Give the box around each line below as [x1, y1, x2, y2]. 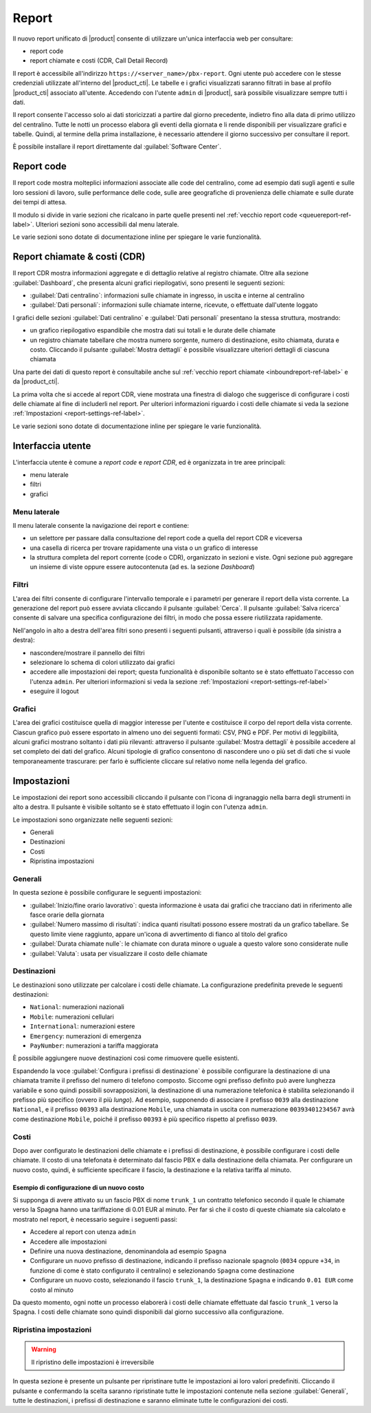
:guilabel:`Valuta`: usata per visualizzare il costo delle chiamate [30, 949, 207, 957]
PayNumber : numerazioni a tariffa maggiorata [30, 1041, 159, 1050]
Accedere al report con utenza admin [30, 1228, 137, 1236]
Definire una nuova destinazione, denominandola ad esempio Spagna [30, 1247, 227, 1255]
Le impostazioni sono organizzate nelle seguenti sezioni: [12, 816, 173, 824]
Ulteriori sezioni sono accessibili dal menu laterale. [35, 220, 179, 229]
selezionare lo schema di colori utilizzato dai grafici [30, 658, 175, 666]
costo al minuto [30, 1286, 74, 1294]
